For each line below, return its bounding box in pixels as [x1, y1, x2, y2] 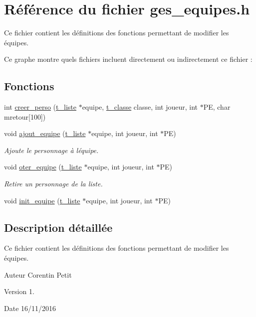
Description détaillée [4, 219, 113, 235]
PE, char [203, 102, 231, 112]
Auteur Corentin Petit [4, 269, 72, 280]
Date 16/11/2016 [4, 303, 56, 313]
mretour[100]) [4, 111, 46, 122]
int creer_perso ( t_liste [4, 102, 76, 112]
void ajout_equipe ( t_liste [4, 128, 86, 139]
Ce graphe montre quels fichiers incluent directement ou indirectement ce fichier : [4, 54, 253, 64]
